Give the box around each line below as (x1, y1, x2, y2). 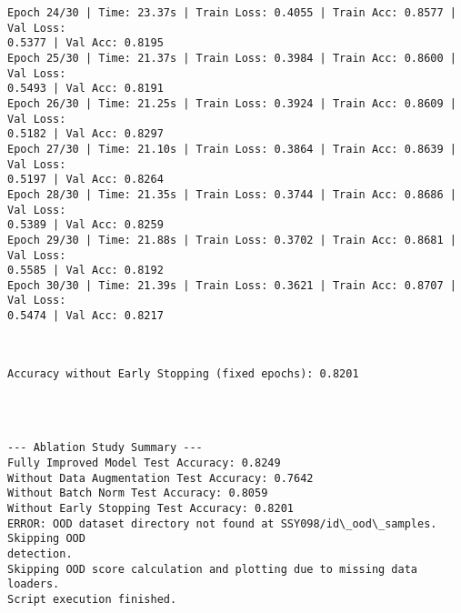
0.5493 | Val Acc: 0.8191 (7, 82, 164, 95)
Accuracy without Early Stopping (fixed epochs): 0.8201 (7, 367, 359, 381)
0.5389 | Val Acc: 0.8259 (7, 218, 164, 232)
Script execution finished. (7, 592, 177, 606)
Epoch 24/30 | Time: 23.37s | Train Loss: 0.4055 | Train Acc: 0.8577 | (7, 6, 456, 19)
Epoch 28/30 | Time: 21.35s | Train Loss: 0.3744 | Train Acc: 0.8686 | (7, 187, 456, 201)
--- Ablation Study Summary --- (7, 441, 203, 455)
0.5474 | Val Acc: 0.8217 (7, 309, 164, 323)
